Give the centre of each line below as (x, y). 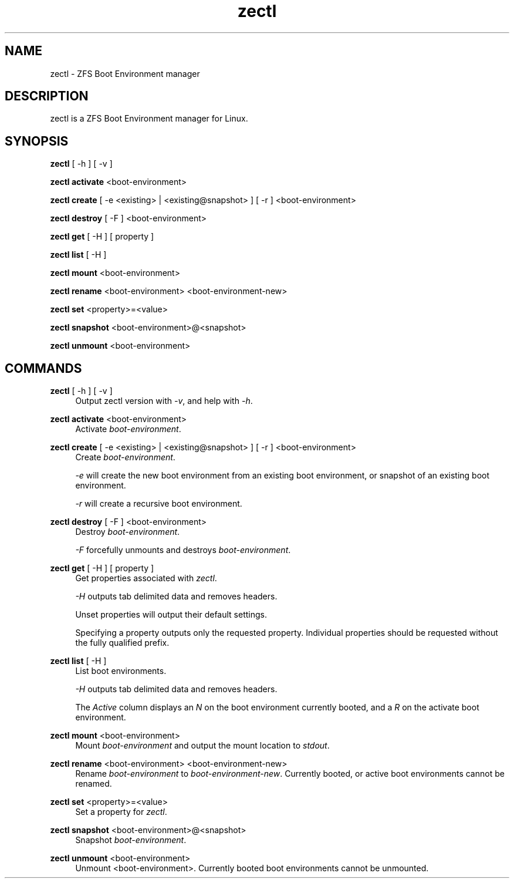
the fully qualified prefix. (122, 643)
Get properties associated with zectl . (146, 578)
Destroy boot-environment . (128, 532)
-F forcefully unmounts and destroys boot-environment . (183, 550)
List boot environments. (121, 671)
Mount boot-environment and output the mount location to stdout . (202, 746)
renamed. (94, 784)
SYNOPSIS (37, 141)
